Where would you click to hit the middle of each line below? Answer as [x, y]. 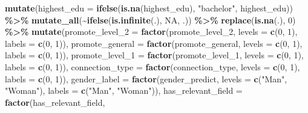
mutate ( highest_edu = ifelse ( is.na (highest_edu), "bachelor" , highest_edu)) [149, 8]
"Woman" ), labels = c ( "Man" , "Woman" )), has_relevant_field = [124, 90]
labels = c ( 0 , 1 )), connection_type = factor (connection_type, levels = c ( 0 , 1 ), [152, 66]
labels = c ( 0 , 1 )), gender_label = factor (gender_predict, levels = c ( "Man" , [146, 78]
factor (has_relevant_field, [55, 102]
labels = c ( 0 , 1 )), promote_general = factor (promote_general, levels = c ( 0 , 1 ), [154, 43]
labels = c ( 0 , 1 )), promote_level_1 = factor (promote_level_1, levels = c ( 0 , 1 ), [154, 55]
